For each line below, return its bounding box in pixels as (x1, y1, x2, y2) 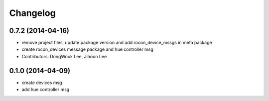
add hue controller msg (21, 87, 70, 93)
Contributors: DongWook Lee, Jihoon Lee (21, 53, 107, 59)
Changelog (9, 7, 56, 18)
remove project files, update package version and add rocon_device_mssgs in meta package (21, 40, 212, 46)
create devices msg (21, 80, 62, 86)
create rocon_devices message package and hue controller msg (21, 46, 154, 52)
